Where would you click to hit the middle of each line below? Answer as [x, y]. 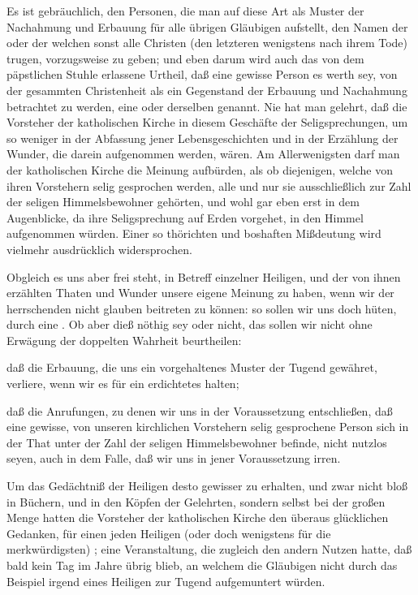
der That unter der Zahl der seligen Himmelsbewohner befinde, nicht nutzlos [197, 442]
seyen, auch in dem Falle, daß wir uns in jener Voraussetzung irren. [174, 458]
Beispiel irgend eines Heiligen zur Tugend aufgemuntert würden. [166, 581]
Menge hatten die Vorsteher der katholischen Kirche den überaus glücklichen [198, 517]
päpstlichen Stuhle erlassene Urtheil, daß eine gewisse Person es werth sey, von [202, 74]
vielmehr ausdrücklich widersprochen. [99, 249]
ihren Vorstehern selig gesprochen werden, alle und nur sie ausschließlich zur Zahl [209, 185]
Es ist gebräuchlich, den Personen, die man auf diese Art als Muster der [185, 11]
